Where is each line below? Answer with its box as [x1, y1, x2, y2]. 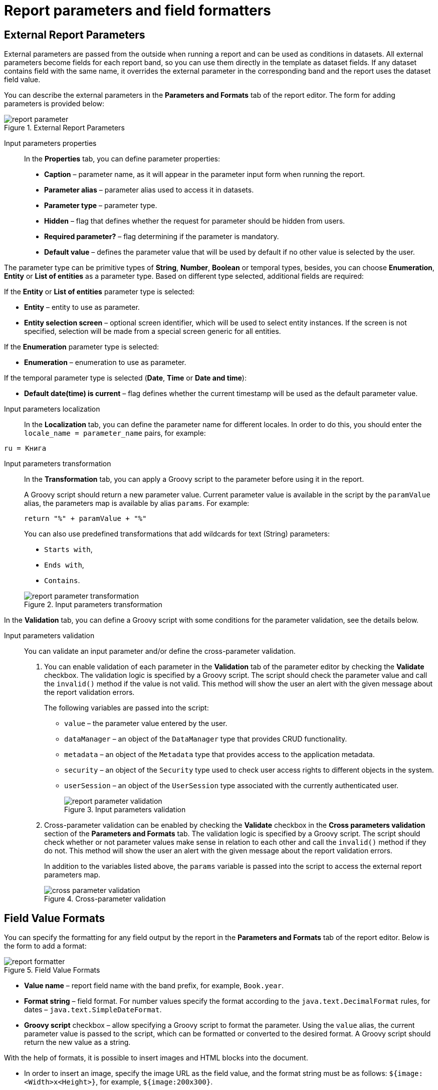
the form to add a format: [4, 942, 87, 951]
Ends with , [44, 561, 84, 570]
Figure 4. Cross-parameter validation [44, 894, 166, 903]
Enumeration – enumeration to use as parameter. [24, 358, 186, 367]
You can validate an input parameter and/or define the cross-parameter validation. [24, 647, 296, 656]
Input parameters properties [4, 139, 97, 148]
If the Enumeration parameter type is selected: [4, 342, 159, 351]
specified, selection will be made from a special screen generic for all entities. [24, 327, 281, 336]
